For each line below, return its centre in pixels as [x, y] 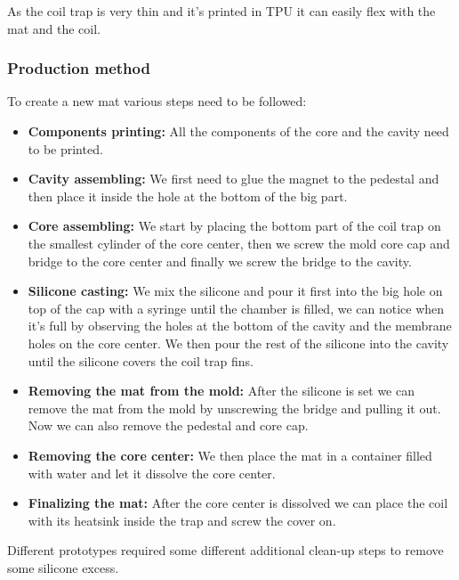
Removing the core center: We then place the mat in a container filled [230, 455]
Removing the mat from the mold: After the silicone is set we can [221, 391]
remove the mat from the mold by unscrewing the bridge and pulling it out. [234, 408]
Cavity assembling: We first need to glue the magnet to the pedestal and [234, 179]
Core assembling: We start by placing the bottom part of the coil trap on [234, 226]
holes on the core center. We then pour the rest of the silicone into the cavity [238, 343]
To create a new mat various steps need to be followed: [157, 101]
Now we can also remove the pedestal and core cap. [168, 425]
